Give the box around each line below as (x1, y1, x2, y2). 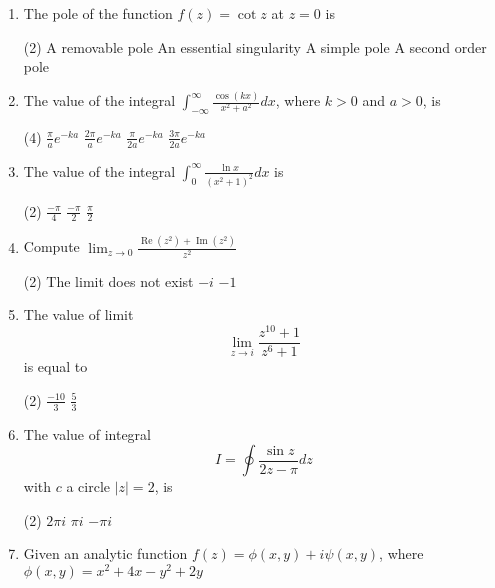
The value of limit (23, 304, 134, 325)
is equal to (23, 356, 88, 377)
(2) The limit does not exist (23, 270, 194, 291)
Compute (23, 236, 80, 257)
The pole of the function (23, 3, 173, 23)
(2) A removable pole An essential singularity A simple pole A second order (23, 36, 487, 57)
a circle (66, 476, 111, 497)
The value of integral (23, 423, 152, 444)
